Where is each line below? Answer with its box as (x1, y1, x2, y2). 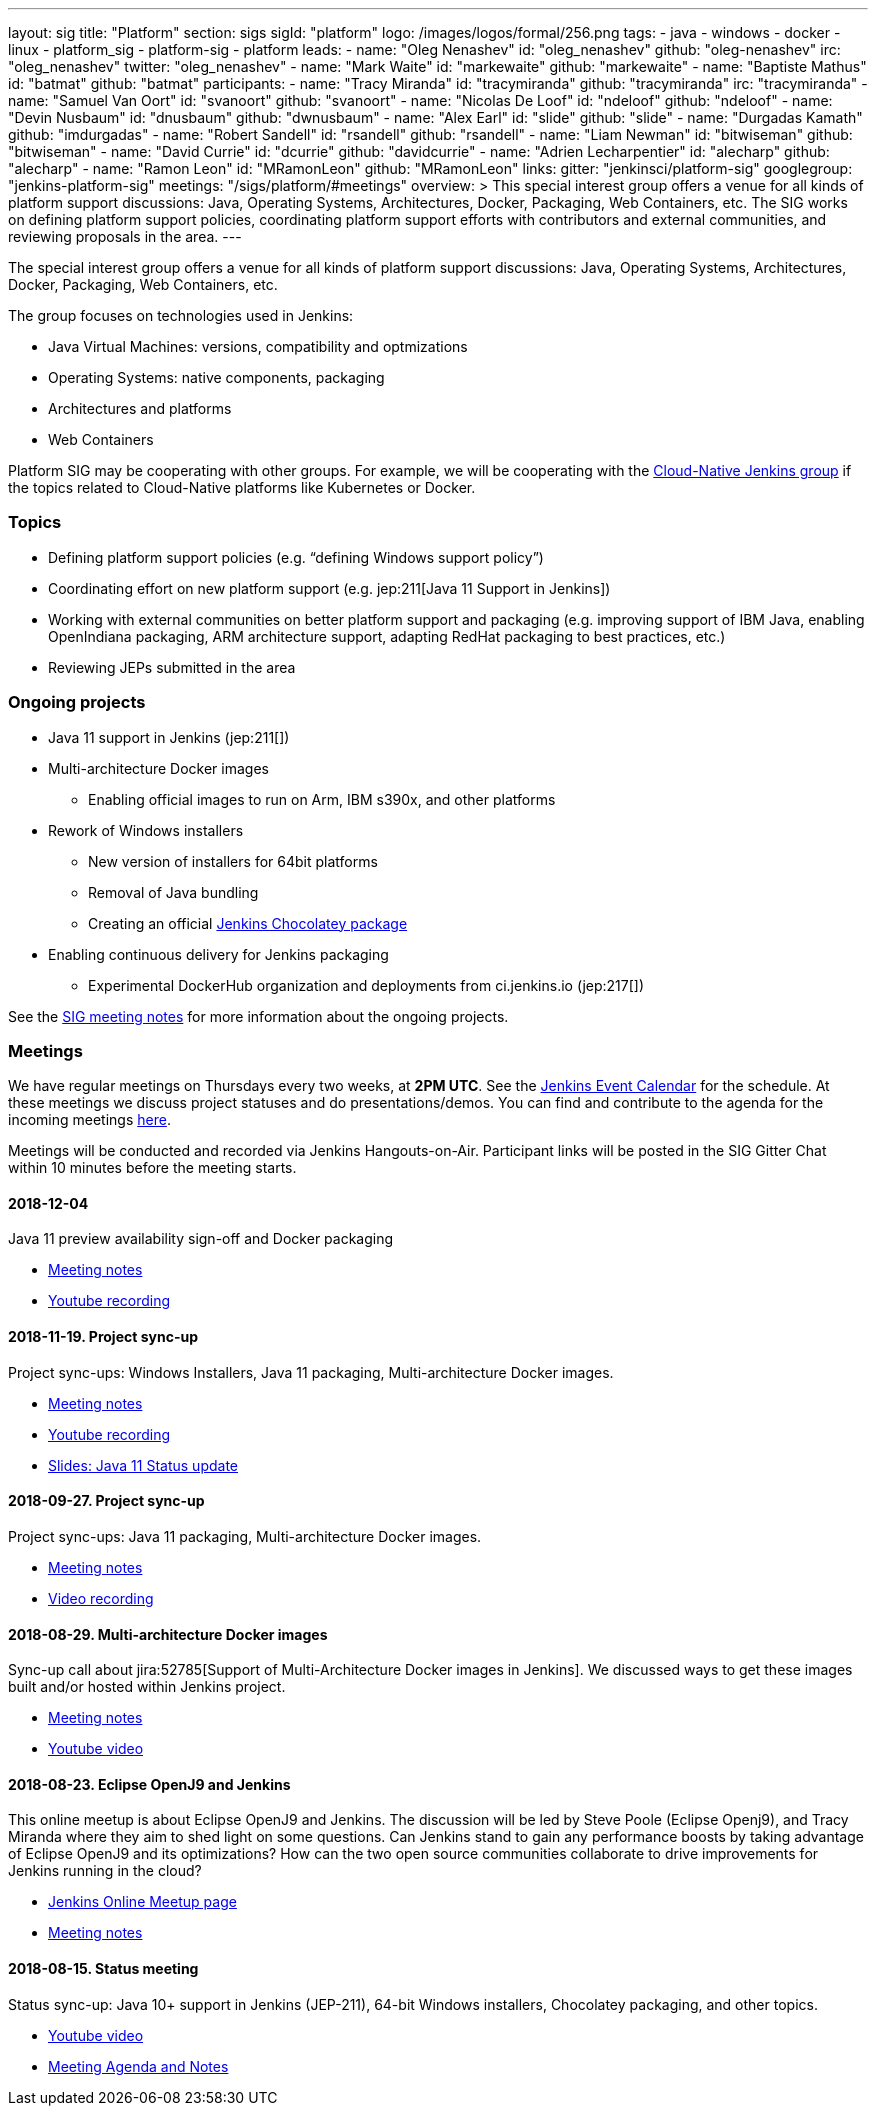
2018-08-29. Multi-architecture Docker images (8, 1625, 328, 1643)
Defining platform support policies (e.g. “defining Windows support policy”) (48, 548, 544, 566)
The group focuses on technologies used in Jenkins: (8, 307, 354, 324)
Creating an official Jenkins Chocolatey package (88, 914, 408, 932)
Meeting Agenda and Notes (48, 2057, 229, 2075)
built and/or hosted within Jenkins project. (8, 1678, 286, 1696)
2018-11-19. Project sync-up (8, 1328, 198, 1346)
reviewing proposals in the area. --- (8, 228, 242, 245)
